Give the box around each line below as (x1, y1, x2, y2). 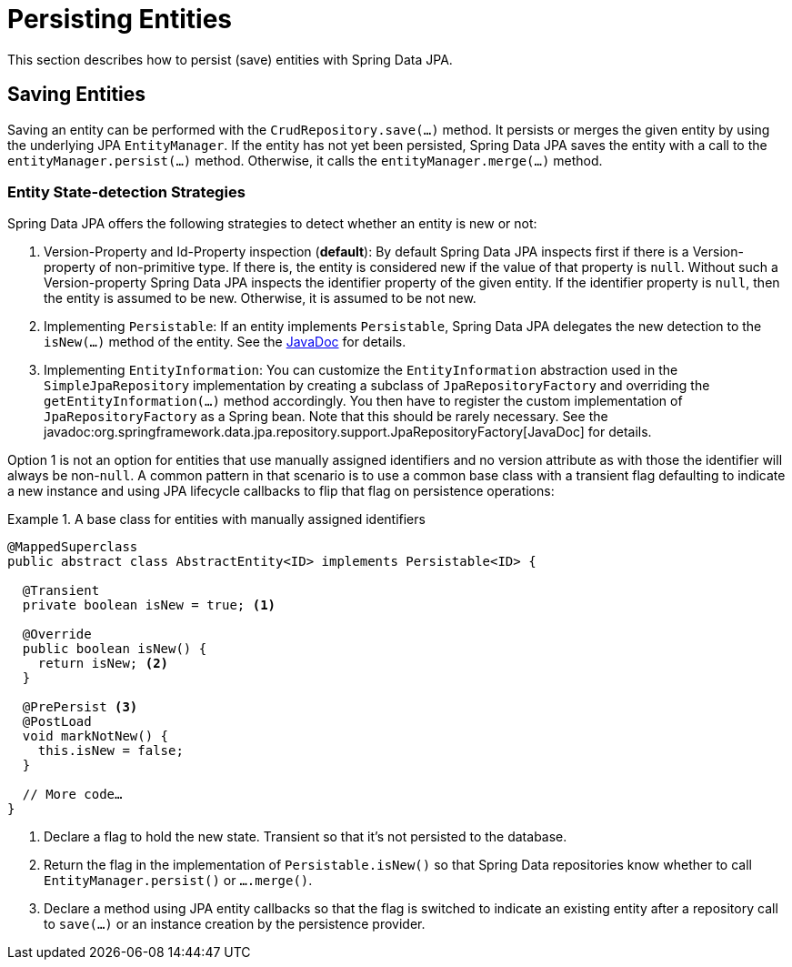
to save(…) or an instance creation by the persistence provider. (44, 916, 426, 932)
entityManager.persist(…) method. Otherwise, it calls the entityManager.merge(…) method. (7, 152, 603, 168)
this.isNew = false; (37, 743, 184, 759)
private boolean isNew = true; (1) (22, 598, 276, 613)
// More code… (22, 787, 123, 802)
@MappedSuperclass (7, 539, 138, 555)
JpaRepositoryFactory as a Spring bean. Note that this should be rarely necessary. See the (44, 408, 608, 425)
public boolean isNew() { (22, 641, 207, 657)
